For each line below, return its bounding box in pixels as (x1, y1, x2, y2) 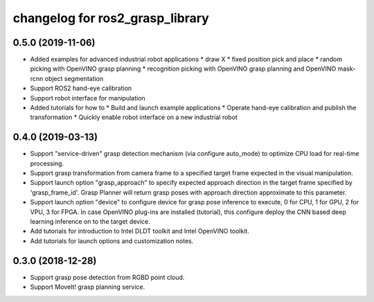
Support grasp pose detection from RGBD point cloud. (30, 273, 185, 281)
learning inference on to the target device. (30, 217, 150, 226)
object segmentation (44, 74, 104, 82)
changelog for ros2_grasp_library (12, 10, 209, 26)
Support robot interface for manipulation (30, 94, 145, 102)
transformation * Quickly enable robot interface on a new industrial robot (30, 113, 238, 121)
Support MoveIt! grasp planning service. (30, 283, 145, 291)
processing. (30, 159, 64, 168)
